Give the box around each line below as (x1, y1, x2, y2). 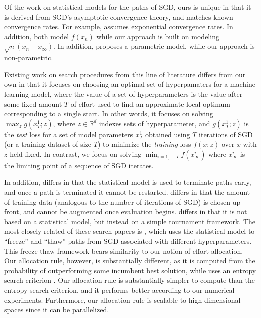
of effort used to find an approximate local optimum (70, 98, 230, 109)
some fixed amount (4, 98, 62, 109)
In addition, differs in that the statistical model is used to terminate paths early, (4, 177, 251, 187)
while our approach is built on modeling (96, 31, 219, 41)
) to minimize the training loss (97, 139, 191, 149)
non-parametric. (4, 52, 53, 63)
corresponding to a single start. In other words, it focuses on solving (4, 108, 213, 119)
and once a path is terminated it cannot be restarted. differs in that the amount (4, 187, 250, 197)
